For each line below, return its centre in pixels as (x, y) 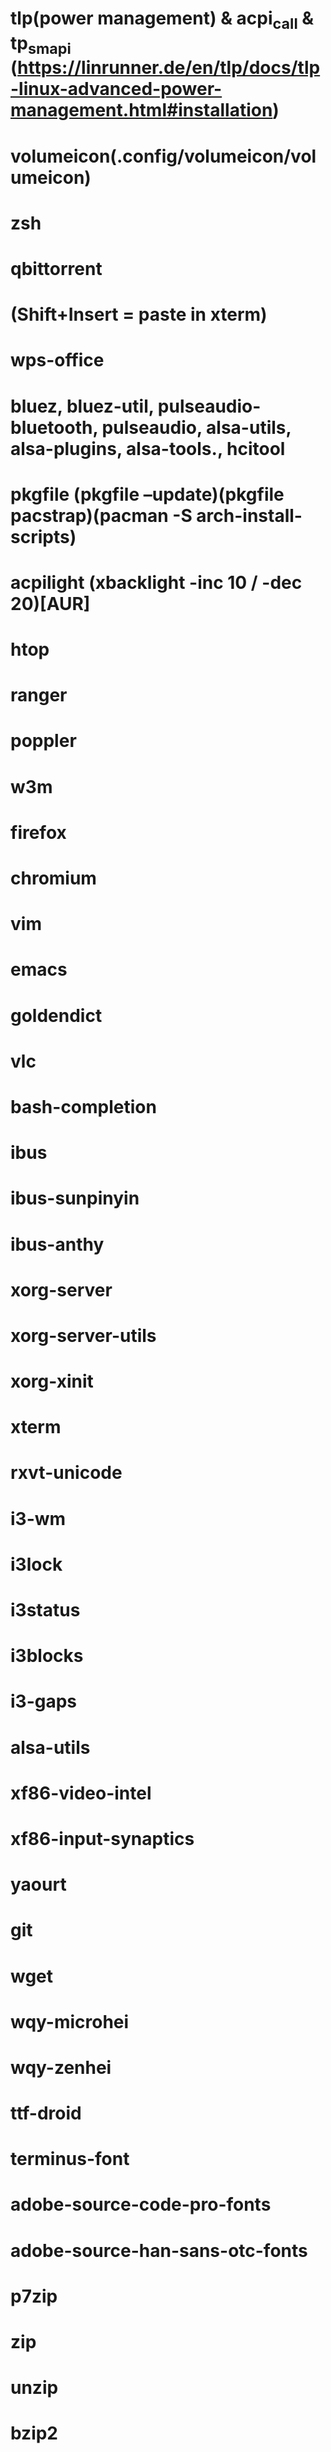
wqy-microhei (70, 2021)
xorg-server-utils (83, 1335)
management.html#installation (141, 110)
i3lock (36, 1564)
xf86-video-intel (81, 1793)
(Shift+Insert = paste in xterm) (139, 314)
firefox (38, 832)
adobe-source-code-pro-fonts (141, 2204)
